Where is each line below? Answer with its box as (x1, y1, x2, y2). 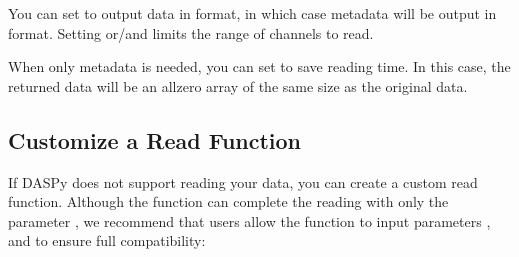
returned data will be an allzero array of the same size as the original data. (8, 75, 468, 96)
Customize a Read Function (8, 124, 302, 155)
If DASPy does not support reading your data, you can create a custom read (8, 171, 478, 192)
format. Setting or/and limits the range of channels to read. (8, 22, 374, 43)
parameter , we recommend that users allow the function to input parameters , (8, 210, 491, 231)
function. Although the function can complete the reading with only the (8, 191, 449, 212)
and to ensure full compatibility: (8, 230, 206, 251)
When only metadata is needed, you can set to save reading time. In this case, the (8, 56, 511, 77)
